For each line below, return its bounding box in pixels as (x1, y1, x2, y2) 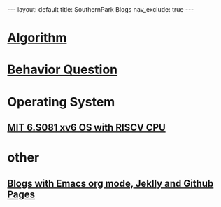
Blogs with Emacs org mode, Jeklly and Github (7, 177, 214, 190)
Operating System (7, 94, 115, 110)
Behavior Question (7, 62, 117, 78)
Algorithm (7, 30, 67, 46)
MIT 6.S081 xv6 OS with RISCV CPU (7, 121, 166, 134)
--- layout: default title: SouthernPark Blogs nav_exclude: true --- (7, 6, 194, 13)
